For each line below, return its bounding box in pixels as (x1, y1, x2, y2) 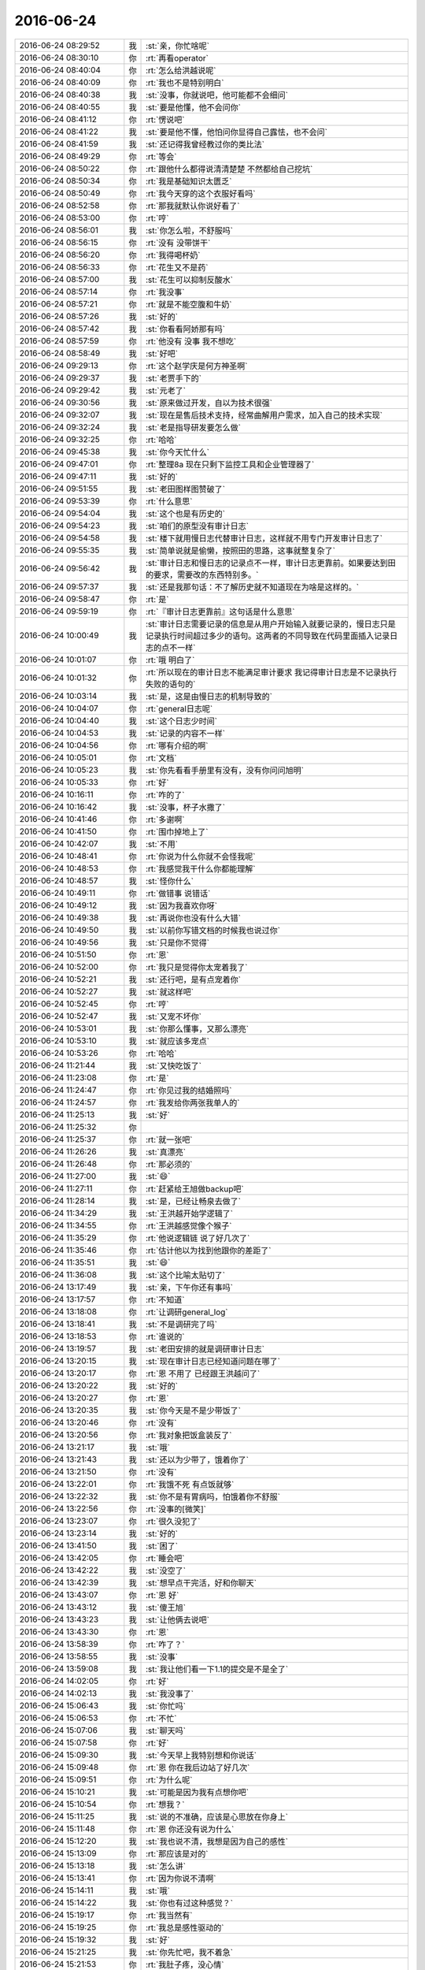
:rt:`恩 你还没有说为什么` (146, 1823, 235, 1834)
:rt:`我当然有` (146, 1909, 193, 1920)
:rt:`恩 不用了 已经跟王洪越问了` (146, 1368, 261, 1379)
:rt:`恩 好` (146, 1589, 179, 1600)
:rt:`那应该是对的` (146, 1848, 209, 1859)
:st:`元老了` (146, 385, 187, 396)
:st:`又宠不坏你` (146, 1011, 202, 1022)
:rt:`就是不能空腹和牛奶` (146, 299, 232, 310)
